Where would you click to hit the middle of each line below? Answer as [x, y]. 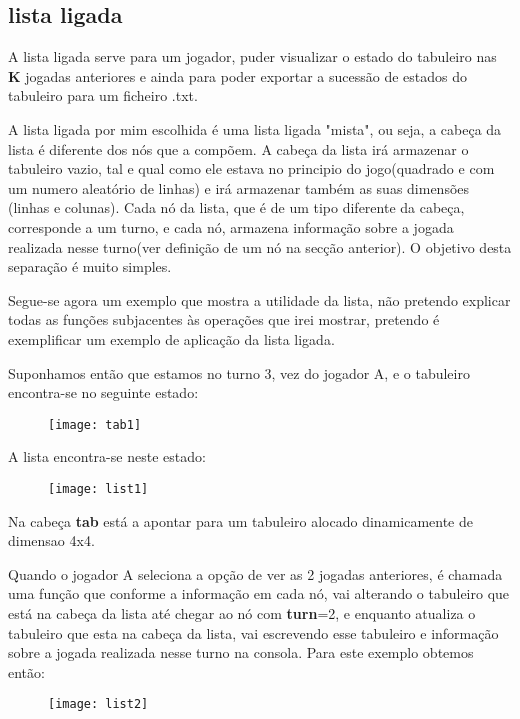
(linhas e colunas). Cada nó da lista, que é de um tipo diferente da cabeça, [236, 207]
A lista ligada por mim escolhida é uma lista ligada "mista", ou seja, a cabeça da [255, 128]
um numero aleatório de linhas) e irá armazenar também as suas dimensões [239, 187]
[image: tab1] [95, 424]
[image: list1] [98, 488]
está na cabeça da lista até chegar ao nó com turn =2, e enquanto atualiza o [242, 612]
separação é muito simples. [90, 266]
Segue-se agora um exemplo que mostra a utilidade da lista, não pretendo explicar [259, 299]
